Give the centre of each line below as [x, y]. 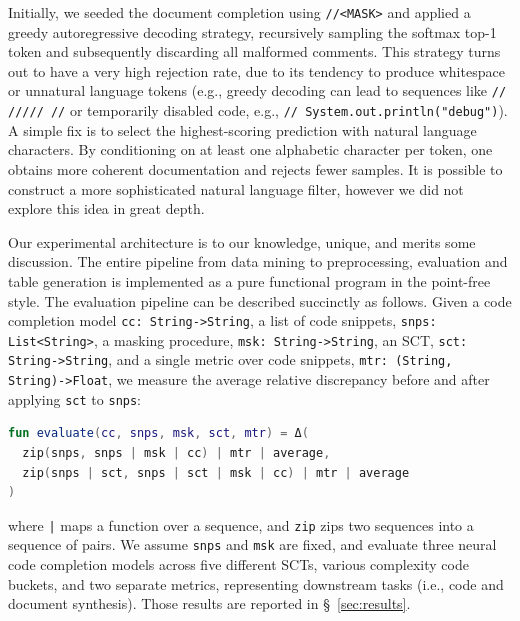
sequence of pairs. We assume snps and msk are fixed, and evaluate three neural [252, 544]
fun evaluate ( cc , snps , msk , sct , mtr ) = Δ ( [158, 433]
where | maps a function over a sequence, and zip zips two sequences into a [241, 524]
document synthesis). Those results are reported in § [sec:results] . [209, 603]
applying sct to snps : [75, 398]
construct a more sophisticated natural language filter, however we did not [236, 188]
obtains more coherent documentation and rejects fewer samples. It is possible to [255, 168]
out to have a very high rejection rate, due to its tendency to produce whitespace [256, 70]
